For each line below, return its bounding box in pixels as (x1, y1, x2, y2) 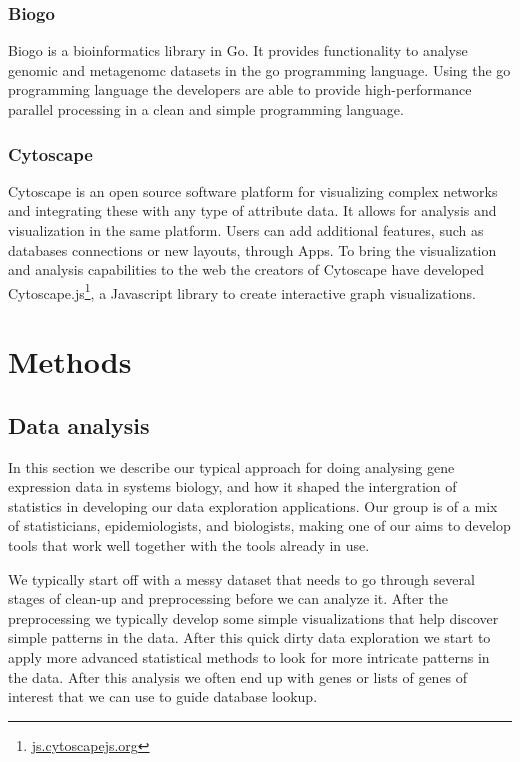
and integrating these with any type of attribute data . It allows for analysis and (8, 200, 497, 221)
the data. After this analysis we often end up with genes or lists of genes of (8, 666, 468, 687)
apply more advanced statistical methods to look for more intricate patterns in (8, 646, 490, 667)
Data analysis (8, 409, 150, 440)
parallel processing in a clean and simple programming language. (8, 99, 404, 119)
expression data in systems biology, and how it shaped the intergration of (8, 476, 457, 497)
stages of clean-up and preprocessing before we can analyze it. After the (8, 588, 448, 609)
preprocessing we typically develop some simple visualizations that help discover (8, 607, 499, 628)
